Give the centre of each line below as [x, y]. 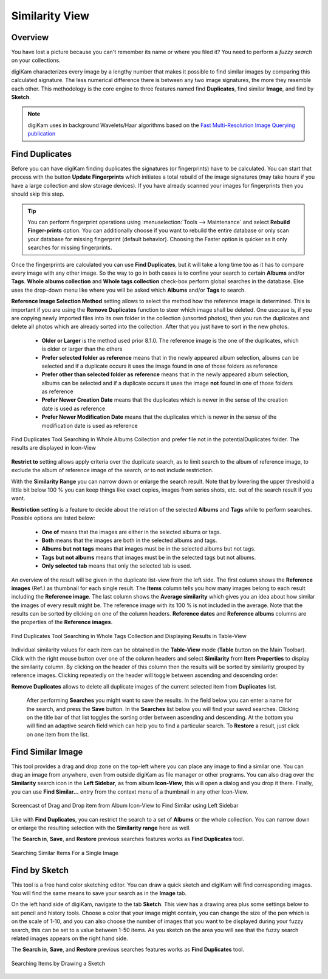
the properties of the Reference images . [62, 622]
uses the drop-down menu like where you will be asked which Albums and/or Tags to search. [128, 290]
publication [42, 134]
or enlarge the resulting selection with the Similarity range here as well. [101, 828]
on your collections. [36, 60]
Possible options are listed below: [53, 518]
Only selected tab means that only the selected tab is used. [116, 566]
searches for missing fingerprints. [70, 248]
